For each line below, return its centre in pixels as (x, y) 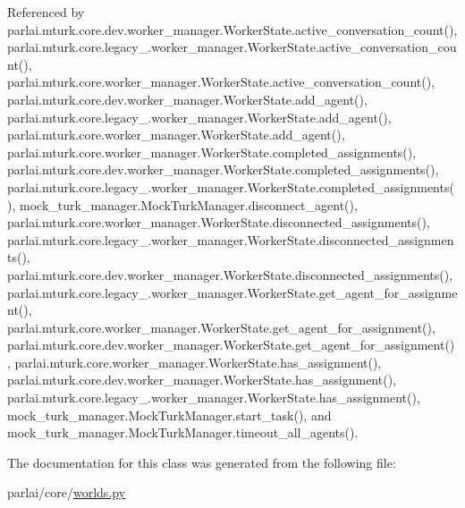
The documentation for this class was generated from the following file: (202, 462)
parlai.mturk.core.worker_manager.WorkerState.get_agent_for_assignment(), (221, 327)
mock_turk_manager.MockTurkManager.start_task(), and (169, 415)
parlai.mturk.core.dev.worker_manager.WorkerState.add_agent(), (187, 99)
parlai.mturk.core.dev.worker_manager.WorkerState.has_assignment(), (202, 380)
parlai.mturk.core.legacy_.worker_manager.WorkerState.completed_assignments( (231, 186)
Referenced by (46, 12)
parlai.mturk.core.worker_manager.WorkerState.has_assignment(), (198, 362)
